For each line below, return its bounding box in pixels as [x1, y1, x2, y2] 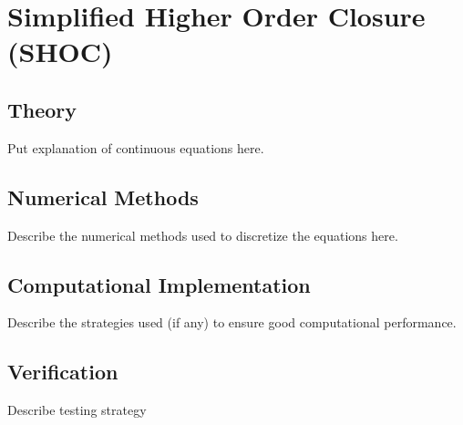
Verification [7, 358, 118, 386]
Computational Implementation [7, 270, 311, 298]
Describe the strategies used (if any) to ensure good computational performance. [7, 313, 457, 332]
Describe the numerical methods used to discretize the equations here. [7, 225, 398, 244]
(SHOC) [7, 33, 113, 70]
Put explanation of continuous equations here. [7, 138, 264, 157]
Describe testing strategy [7, 400, 147, 420]
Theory [7, 95, 77, 123]
